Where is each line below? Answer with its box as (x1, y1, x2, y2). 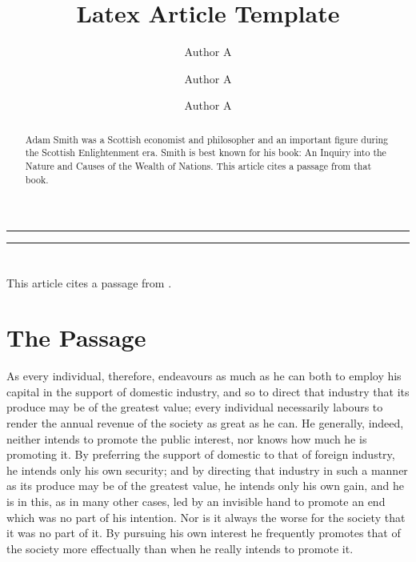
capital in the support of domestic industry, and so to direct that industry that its (6, 383, 410, 399)
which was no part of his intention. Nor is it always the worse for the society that (6, 508, 406, 525)
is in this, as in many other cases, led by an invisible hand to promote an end (6, 492, 386, 509)
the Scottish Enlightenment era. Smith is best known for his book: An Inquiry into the (25, 146, 386, 159)
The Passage (6, 321, 146, 354)
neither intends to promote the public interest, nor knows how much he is (6, 430, 367, 447)
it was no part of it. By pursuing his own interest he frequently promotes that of (6, 524, 401, 541)
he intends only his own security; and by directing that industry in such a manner (6, 461, 408, 478)
